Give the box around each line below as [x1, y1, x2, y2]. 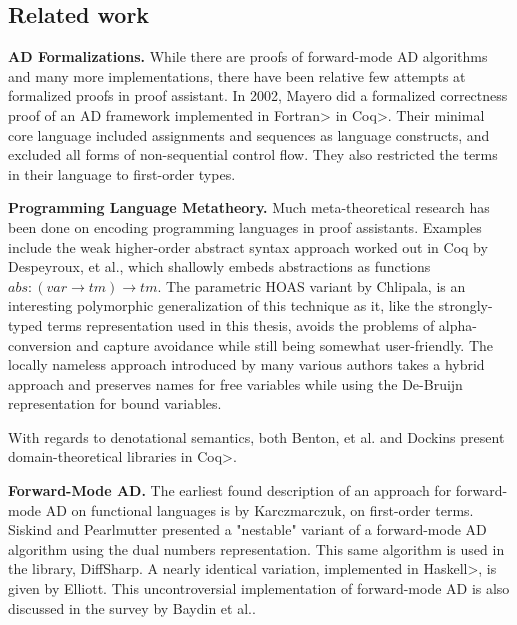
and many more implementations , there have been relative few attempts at [8, 65, 466, 86]
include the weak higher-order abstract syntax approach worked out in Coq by [8, 236, 488, 257]
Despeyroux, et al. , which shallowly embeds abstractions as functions [8, 256, 431, 277]
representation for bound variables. [8, 393, 222, 414]
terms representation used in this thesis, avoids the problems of [47, 314, 435, 335]
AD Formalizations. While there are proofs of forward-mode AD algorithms [8, 46, 488, 67]
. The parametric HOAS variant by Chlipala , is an [157, 275, 466, 296]
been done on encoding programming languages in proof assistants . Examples [8, 216, 482, 237]
